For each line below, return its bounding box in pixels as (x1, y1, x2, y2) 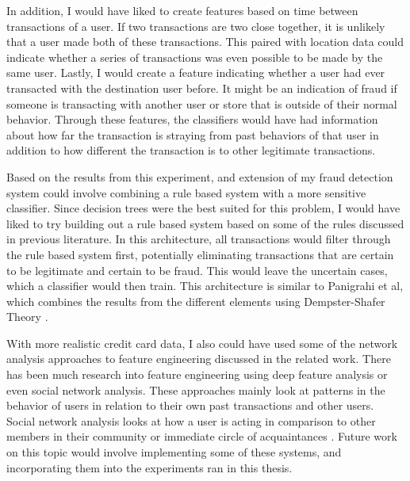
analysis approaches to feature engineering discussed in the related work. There (6, 350, 391, 367)
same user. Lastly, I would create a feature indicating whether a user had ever (6, 64, 385, 81)
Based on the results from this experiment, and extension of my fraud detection (6, 168, 393, 185)
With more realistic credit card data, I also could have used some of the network (6, 334, 398, 351)
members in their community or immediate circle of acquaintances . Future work (6, 428, 397, 445)
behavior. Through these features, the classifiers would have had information (6, 111, 378, 128)
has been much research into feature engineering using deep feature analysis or (6, 366, 388, 383)
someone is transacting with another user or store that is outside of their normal (6, 95, 397, 112)
